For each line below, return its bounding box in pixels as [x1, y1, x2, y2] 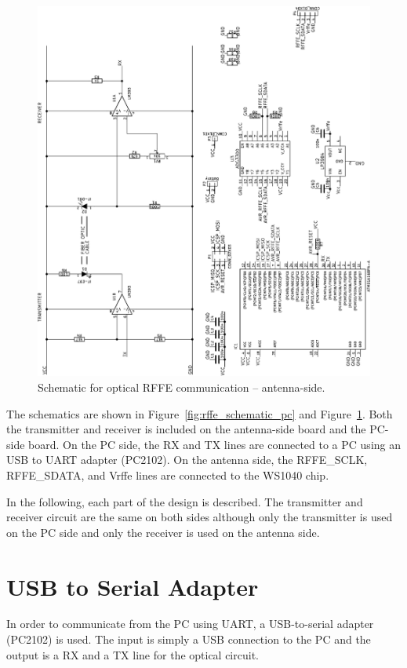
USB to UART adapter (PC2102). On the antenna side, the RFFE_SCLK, [6, 451, 368, 468]
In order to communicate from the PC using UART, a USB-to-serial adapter [6, 615, 374, 632]
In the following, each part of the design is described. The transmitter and [6, 493, 363, 509]
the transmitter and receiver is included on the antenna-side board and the [6, 421, 366, 437]
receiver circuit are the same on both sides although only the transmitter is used [6, 509, 393, 525]
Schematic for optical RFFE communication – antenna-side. [38, 379, 325, 395]
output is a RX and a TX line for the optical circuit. [6, 646, 259, 663]
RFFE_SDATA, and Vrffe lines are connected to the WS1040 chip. [6, 466, 329, 483]
